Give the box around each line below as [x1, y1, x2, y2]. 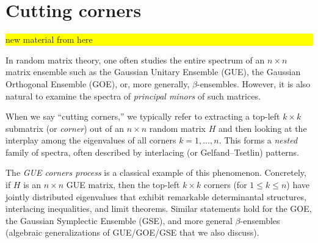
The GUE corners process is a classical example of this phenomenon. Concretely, [5, 166, 306, 179]
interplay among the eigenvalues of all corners [5, 134, 176, 147]
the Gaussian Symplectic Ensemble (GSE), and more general [5, 214, 233, 227]
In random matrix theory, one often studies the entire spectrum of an [5, 53, 265, 66]
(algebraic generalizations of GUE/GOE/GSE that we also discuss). [5, 226, 259, 239]
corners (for [204, 178, 247, 191]
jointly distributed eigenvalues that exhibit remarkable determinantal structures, [5, 190, 306, 203]
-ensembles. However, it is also [197, 77, 311, 90]
